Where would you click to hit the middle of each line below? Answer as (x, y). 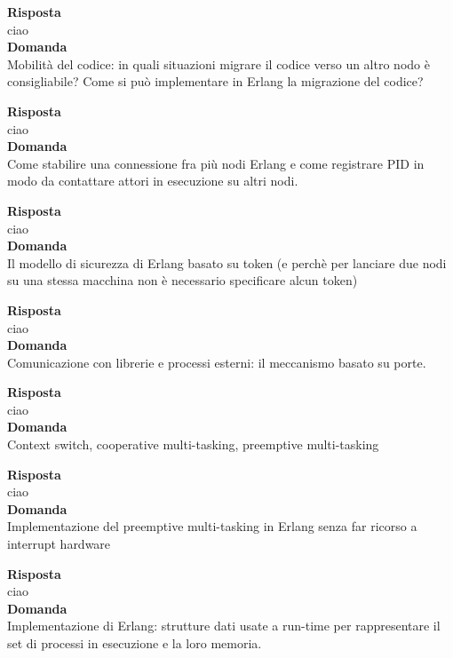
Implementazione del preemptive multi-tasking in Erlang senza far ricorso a (212, 526)
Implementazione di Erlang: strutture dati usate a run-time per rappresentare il (224, 626)
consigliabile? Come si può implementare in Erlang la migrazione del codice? (215, 81)
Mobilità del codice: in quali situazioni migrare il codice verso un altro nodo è (219, 63)
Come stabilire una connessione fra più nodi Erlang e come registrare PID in (216, 163)
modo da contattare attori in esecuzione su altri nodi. (153, 181)
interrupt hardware (59, 544)
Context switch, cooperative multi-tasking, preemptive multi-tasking (193, 444)
